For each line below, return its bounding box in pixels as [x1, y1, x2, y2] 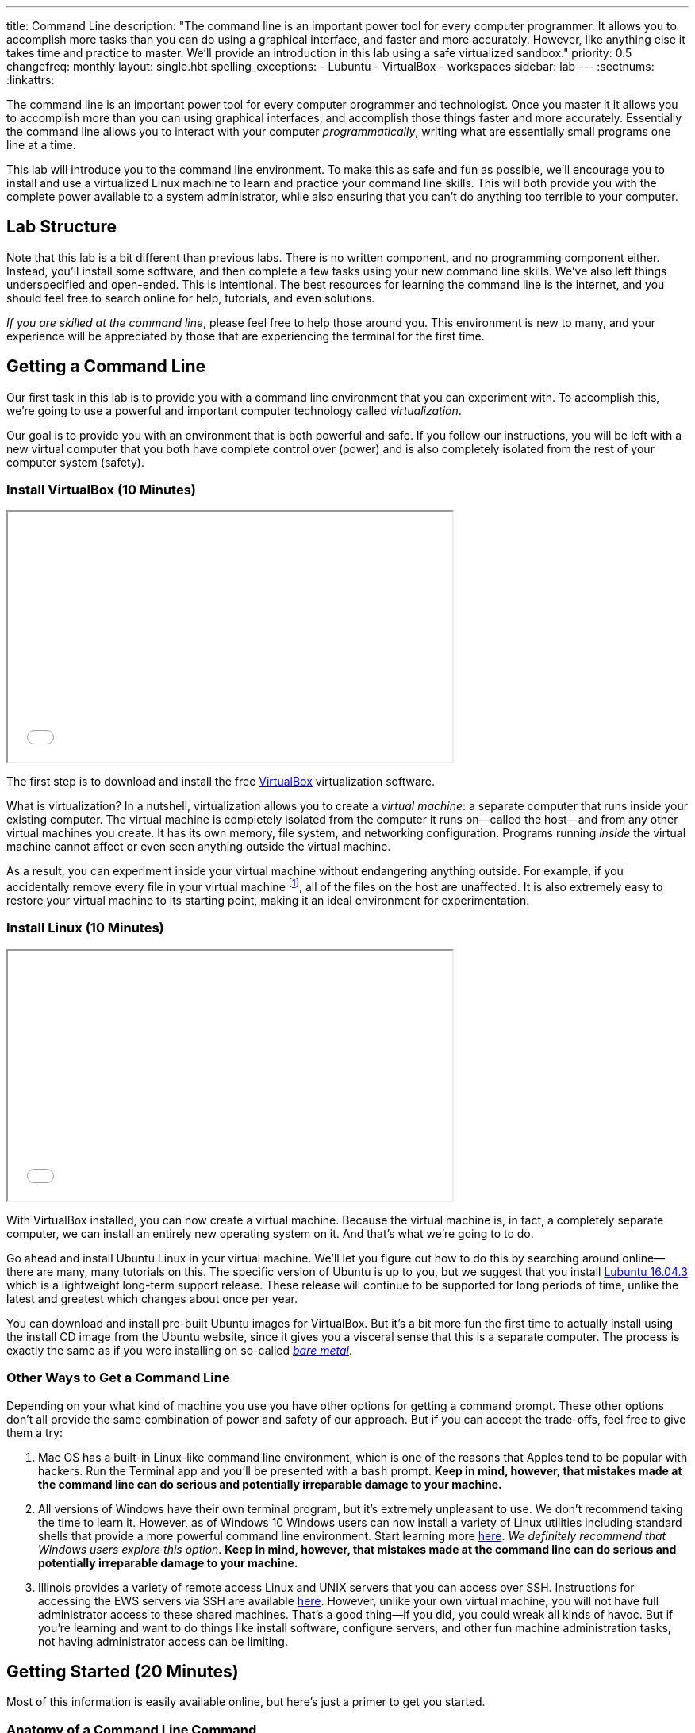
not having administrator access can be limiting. [38, 1634, 288, 1648]
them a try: [6, 1425, 63, 1439]
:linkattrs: [6, 73, 55, 86]
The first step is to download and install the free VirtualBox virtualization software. [6, 774, 435, 789]
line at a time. [6, 138, 76, 152]
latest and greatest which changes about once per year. [6, 1291, 298, 1305]
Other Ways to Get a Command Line [6, 1370, 230, 1386]
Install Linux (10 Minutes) [6, 920, 164, 936]
